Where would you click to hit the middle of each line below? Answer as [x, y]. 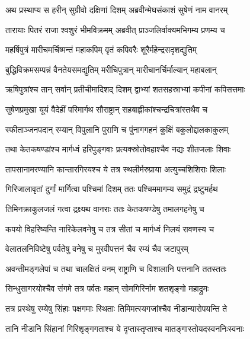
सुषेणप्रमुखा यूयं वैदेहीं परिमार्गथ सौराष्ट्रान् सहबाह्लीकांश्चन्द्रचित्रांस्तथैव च [107, 109]
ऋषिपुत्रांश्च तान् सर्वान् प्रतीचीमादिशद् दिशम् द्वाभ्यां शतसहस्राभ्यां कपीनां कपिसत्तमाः [125, 89]
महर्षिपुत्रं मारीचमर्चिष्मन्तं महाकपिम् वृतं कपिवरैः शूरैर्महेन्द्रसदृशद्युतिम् [101, 49]
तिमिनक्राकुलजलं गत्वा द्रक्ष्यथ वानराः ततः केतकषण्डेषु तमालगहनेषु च [105, 208]
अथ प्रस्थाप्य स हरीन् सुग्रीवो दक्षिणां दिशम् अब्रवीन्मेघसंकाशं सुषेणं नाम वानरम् [117, 9]
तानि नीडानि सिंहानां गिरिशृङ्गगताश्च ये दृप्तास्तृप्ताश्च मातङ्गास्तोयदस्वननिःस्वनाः [125, 328]
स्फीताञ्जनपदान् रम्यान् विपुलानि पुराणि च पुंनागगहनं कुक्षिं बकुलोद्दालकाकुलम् [117, 129]
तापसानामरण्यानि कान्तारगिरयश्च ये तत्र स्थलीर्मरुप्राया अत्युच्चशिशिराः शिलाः [116, 169]
